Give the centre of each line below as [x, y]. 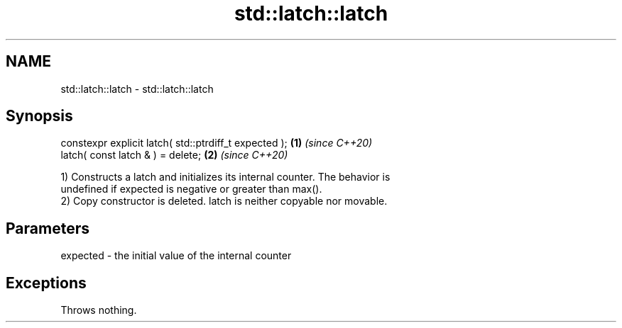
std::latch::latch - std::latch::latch [137, 89]
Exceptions [46, 283]
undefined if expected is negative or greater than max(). [191, 189]
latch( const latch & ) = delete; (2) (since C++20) [174, 155]
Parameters [48, 228]
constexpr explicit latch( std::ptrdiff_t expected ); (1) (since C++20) [217, 143]
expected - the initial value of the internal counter [176, 256]
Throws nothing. [99, 310]
